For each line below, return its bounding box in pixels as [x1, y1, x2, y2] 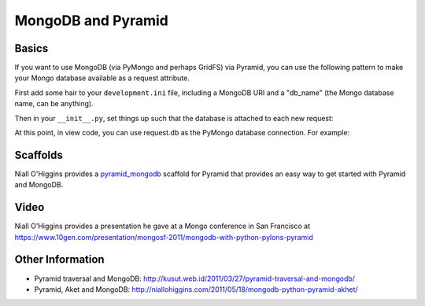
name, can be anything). [14, 99, 94, 109]
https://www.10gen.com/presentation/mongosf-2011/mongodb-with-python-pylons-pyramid [14, 232, 314, 241]
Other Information [14, 253, 105, 267]
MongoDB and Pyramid [14, 12, 168, 29]
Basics [14, 42, 49, 55]
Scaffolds [14, 148, 63, 161]
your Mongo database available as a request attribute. [14, 73, 190, 83]
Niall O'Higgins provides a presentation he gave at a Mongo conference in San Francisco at [14, 221, 311, 231]
